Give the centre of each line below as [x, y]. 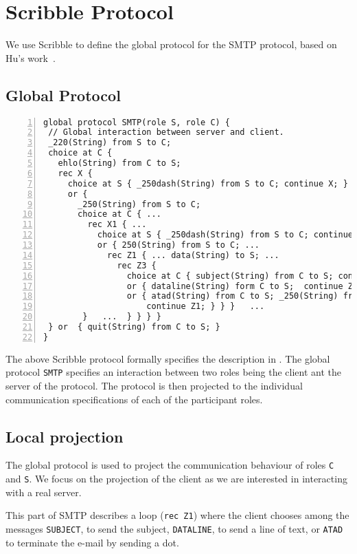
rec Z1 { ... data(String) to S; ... [193, 255]
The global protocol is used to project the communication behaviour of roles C [170, 465]
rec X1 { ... [117, 225]
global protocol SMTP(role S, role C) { [137, 122]
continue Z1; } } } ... [206, 307]
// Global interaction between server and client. [166, 132]
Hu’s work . [31, 57]
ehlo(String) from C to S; [119, 163]
